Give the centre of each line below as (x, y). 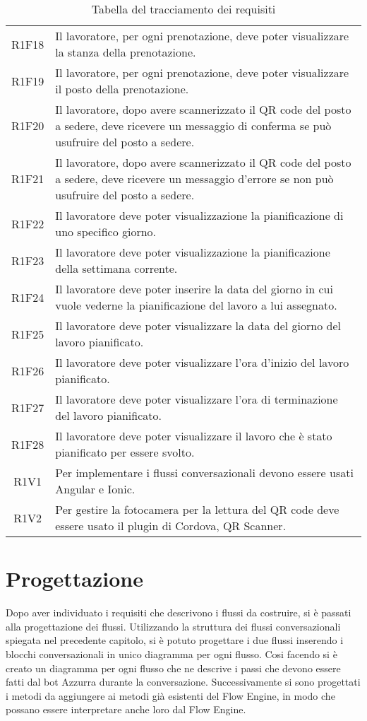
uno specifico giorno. (106, 231)
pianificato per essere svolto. (125, 452)
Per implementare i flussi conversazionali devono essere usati (204, 473)
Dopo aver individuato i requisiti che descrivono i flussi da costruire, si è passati (179, 612)
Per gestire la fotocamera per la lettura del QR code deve (197, 509)
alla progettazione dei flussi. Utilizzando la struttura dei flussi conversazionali (173, 626)
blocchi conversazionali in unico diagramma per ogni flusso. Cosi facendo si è (172, 653)
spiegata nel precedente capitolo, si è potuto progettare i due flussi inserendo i (175, 640)
